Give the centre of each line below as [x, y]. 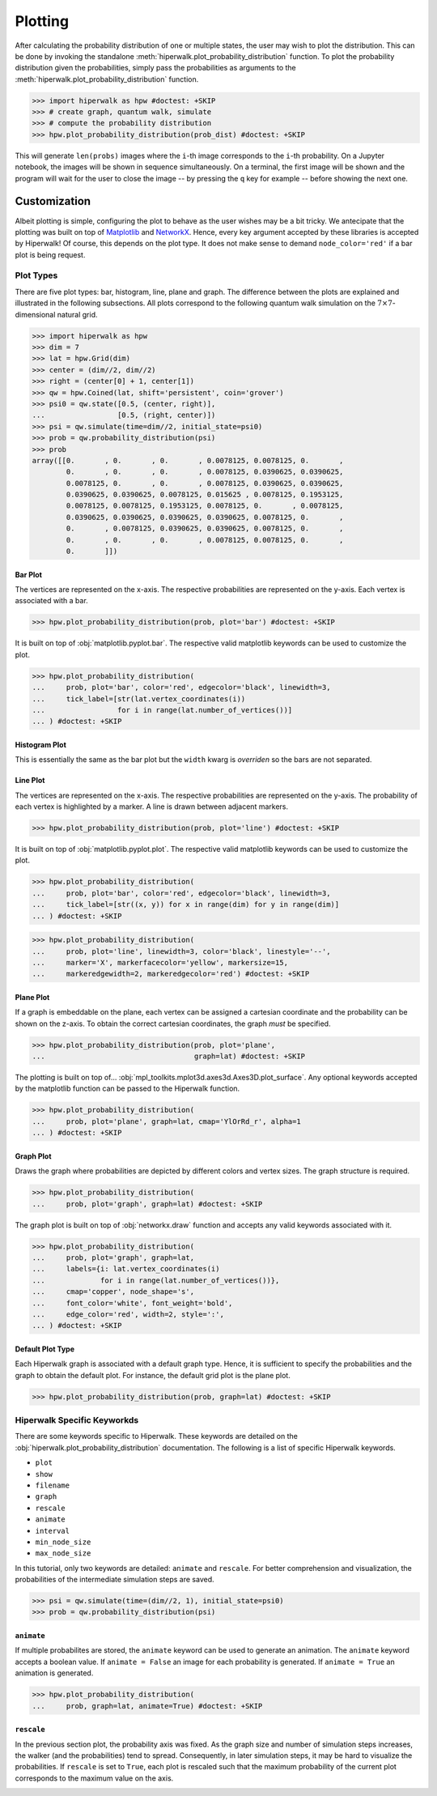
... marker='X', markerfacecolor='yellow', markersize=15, [160, 962]
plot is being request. [50, 254]
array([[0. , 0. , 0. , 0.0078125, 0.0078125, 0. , [188, 460]
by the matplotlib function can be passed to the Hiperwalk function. [127, 1088]
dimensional [35, 314]
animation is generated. [54, 1673]
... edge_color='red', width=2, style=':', [128, 1314]
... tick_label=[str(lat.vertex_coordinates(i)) [139, 699]
